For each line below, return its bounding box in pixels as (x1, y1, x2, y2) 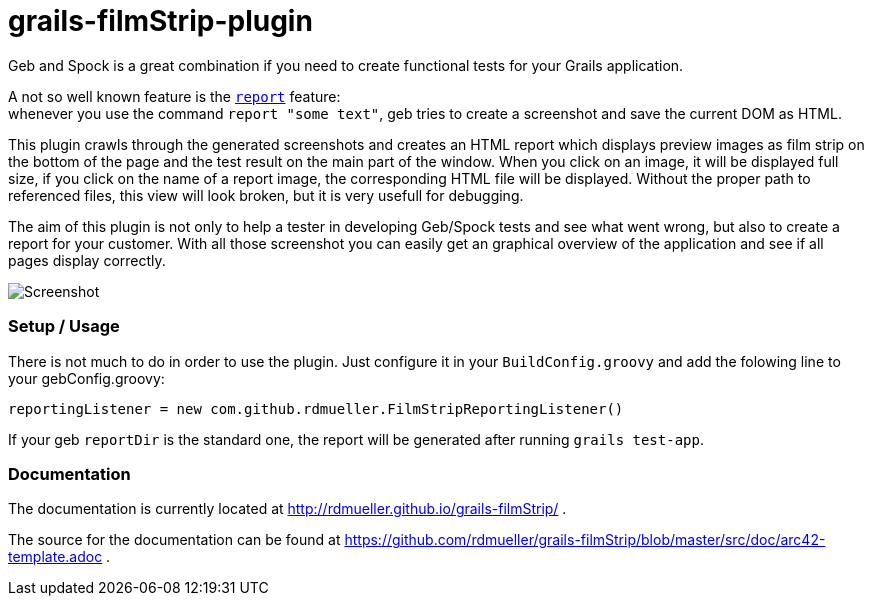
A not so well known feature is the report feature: (8, 87, 341, 105)
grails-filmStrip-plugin (8, 4, 313, 38)
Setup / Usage (8, 316, 120, 337)
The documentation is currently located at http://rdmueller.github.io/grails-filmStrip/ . (8, 500, 567, 518)
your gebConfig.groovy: (8, 369, 165, 387)
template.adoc (8, 548, 103, 566)
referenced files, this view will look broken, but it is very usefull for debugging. (8, 186, 524, 204)
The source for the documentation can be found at (8, 531, 341, 549)
